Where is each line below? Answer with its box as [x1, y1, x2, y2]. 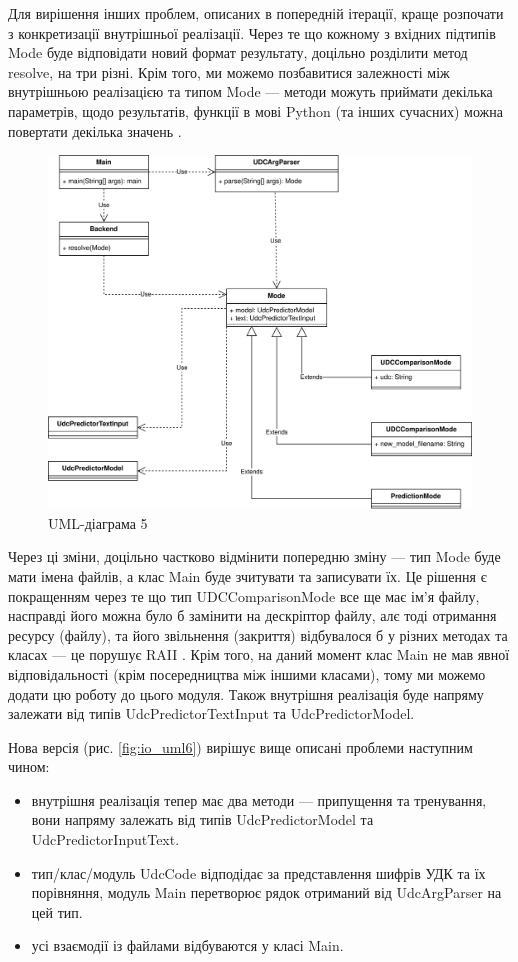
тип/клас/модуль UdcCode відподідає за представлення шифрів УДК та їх [31, 862, 486, 883]
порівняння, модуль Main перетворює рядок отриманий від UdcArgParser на [31, 882, 502, 903]
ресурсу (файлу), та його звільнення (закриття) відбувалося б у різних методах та [8, 624, 508, 645]
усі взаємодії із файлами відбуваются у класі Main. [31, 935, 344, 956]
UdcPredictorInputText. [31, 829, 180, 850]
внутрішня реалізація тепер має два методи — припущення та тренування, [31, 789, 487, 810]
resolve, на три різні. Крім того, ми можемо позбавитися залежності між [8, 61, 450, 82]
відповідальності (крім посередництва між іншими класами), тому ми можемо [8, 663, 486, 684]
